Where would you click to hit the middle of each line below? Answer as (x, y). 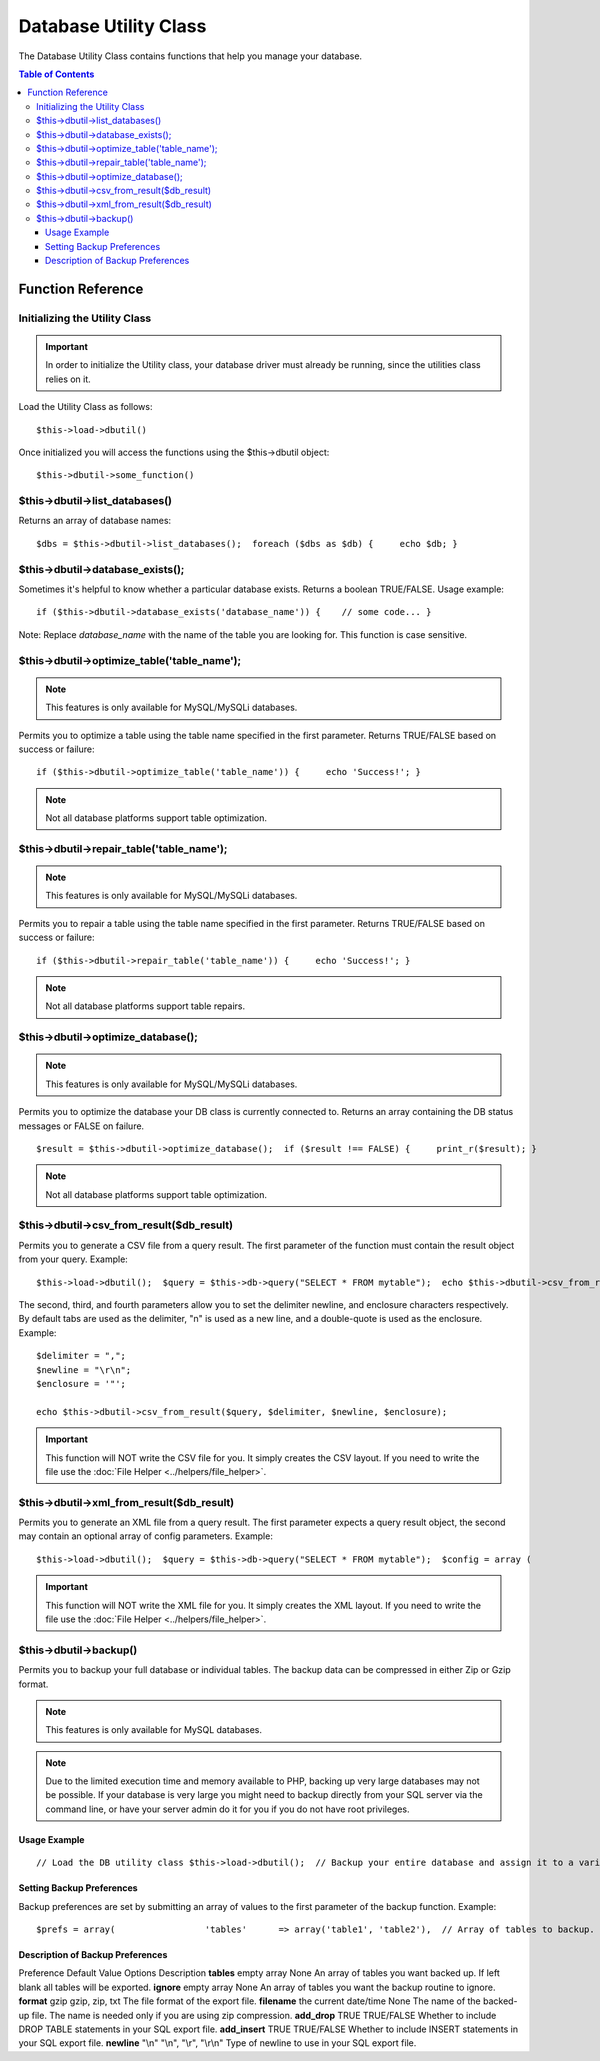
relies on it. (68, 379)
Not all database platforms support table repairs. (145, 1006)
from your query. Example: (73, 1259)
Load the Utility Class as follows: (85, 407)
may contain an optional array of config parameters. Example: (146, 1536)
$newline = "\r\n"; (84, 1369)
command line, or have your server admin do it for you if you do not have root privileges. (227, 1809)
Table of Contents (56, 74)
